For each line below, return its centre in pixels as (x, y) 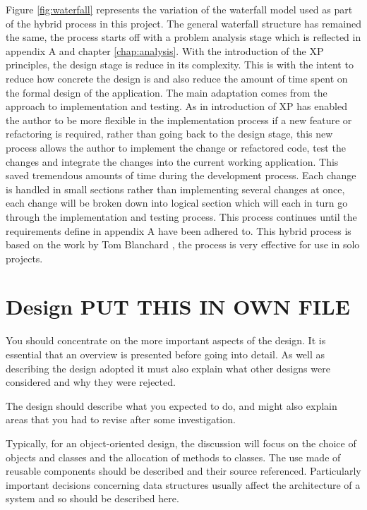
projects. (24, 258)
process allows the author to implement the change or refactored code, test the (176, 147)
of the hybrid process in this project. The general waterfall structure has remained (183, 23)
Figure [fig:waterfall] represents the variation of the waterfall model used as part (179, 9)
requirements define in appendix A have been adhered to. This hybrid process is (179, 230)
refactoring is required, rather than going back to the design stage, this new (169, 134)
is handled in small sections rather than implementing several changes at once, (175, 189)
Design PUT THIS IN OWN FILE (178, 306)
